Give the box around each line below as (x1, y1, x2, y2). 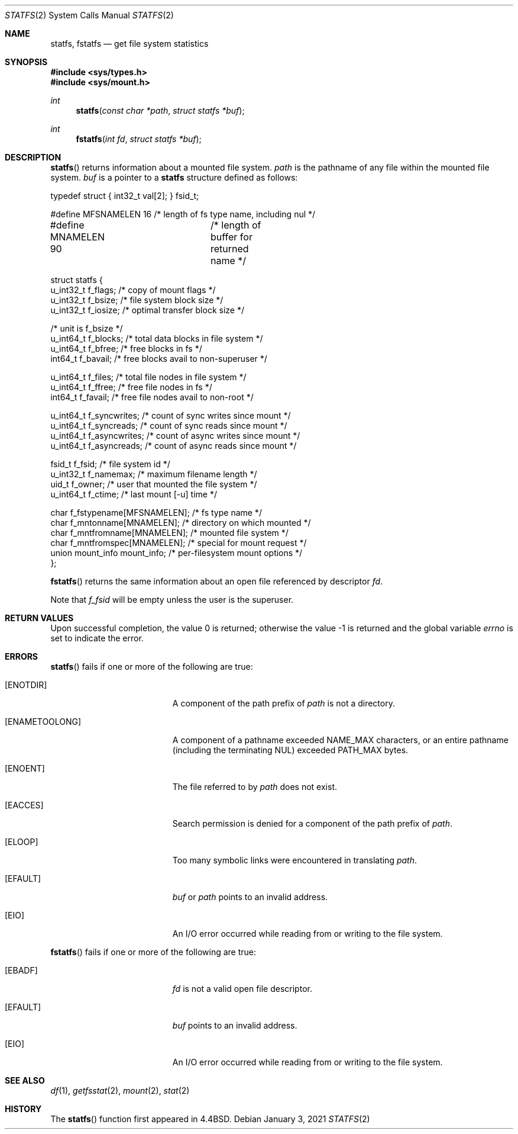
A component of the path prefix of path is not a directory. (172, 698, 395, 708)
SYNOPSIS (5, 57, 48, 67)
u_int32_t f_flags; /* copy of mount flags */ (50, 285, 216, 295)
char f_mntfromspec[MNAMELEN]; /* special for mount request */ (50, 538, 307, 548)
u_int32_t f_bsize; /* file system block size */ (50, 295, 224, 305)
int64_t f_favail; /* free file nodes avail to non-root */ (50, 392, 254, 402)
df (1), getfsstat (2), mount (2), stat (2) (50, 1085, 190, 1096)
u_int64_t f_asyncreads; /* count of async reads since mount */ (50, 441, 297, 451)
